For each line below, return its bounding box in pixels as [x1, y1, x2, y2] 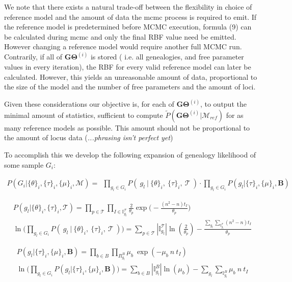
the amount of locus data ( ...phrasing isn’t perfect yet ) [4, 132, 173, 143]
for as [226, 109, 244, 120]
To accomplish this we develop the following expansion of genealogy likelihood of [4, 149, 256, 160]
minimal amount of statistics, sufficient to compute [4, 109, 163, 120]
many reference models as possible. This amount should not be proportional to [4, 122, 250, 133]
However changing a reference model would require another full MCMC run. [4, 41, 242, 52]
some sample [4, 159, 44, 170]
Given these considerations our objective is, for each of [4, 99, 174, 109]
